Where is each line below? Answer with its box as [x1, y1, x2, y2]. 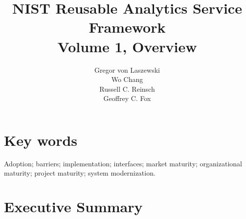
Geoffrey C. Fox [103, 93, 151, 103]
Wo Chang [111, 74, 143, 84]
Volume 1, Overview [57, 36, 197, 56]
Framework [89, 17, 166, 37]
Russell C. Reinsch [99, 83, 155, 94]
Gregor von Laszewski [94, 64, 160, 75]
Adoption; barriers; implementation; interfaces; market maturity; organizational [4, 158, 242, 168]
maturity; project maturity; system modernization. [4, 168, 156, 178]
